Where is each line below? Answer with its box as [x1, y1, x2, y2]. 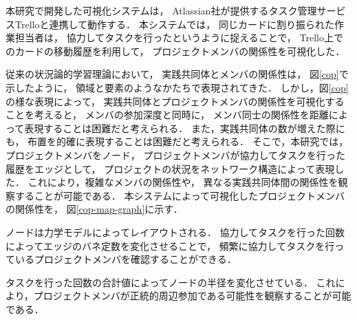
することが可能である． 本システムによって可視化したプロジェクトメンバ [14, 188, 345, 202]
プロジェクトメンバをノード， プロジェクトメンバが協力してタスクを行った [6, 147, 345, 162]
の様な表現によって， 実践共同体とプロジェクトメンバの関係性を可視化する [6, 94, 345, 108]
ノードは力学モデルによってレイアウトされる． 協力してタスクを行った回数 [6, 224, 345, 239]
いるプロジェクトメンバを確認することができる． [14, 252, 237, 266]
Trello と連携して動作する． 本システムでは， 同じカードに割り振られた [14, 17, 334, 31]
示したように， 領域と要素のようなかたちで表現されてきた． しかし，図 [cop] [6, 80, 349, 94]
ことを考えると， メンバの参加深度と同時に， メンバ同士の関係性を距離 [6, 107, 329, 122]
